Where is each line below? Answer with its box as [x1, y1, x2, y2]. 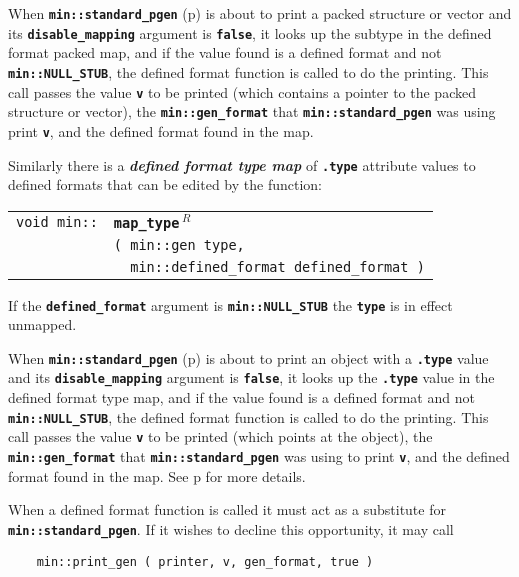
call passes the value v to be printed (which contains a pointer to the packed [8, 81, 476, 102]
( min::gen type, [113, 236, 245, 253]
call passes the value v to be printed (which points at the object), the [8, 426, 433, 447]
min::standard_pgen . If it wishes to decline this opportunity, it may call [8, 518, 454, 539]
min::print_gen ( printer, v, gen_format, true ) [36, 554, 374, 569]
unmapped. [8, 314, 77, 335]
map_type [113, 214, 180, 231]
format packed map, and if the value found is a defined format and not [8, 42, 442, 63]
